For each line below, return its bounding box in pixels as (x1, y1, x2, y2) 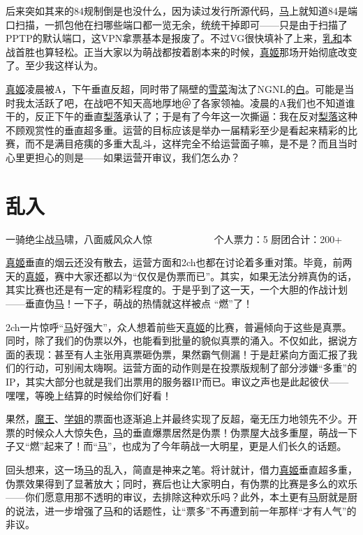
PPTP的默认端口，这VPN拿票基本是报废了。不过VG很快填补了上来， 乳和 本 (6, 31, 353, 45)
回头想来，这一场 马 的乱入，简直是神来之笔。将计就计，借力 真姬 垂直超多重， (6, 462, 357, 476)
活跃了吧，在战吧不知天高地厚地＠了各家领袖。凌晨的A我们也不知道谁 (34, 95, 355, 110)
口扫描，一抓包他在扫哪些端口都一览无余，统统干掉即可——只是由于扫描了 (6, 17, 348, 31)
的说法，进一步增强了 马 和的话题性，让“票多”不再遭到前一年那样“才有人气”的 (6, 503, 357, 518)
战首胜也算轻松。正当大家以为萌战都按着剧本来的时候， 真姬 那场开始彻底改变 (6, 44, 357, 59)
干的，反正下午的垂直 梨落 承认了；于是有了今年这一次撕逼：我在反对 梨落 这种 (6, 109, 357, 124)
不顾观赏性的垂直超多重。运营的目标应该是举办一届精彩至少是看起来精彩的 (6, 122, 348, 137)
